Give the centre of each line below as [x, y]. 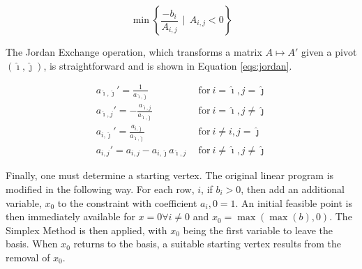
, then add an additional [293, 189]
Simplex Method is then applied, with [86, 230]
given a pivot [329, 52]
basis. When [32, 244]
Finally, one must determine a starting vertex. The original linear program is [170, 175]
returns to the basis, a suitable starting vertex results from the [207, 244]
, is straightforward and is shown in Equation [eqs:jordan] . [168, 65]
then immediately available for [70, 216]
